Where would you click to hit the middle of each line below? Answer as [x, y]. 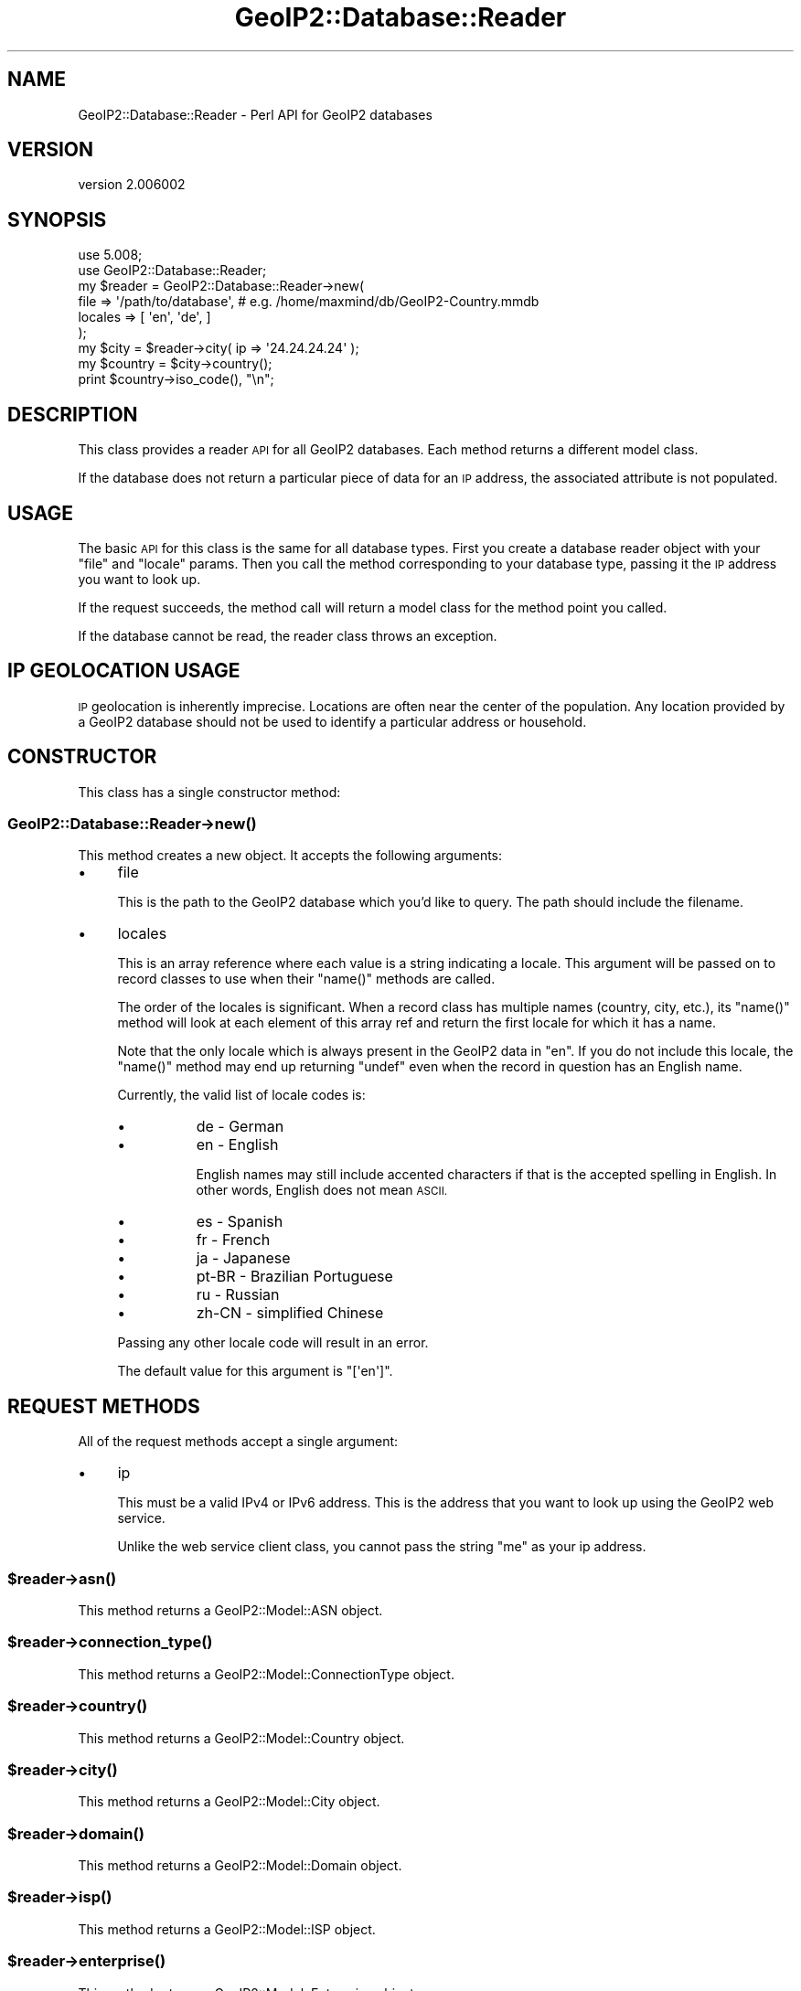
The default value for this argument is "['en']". [255, 1371]
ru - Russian [238, 1295]
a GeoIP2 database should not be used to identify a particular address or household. [332, 721]
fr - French [233, 1240]
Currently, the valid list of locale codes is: [241, 1095]
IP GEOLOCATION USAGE [124, 671]
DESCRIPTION [73, 414]
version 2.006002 [132, 185]
